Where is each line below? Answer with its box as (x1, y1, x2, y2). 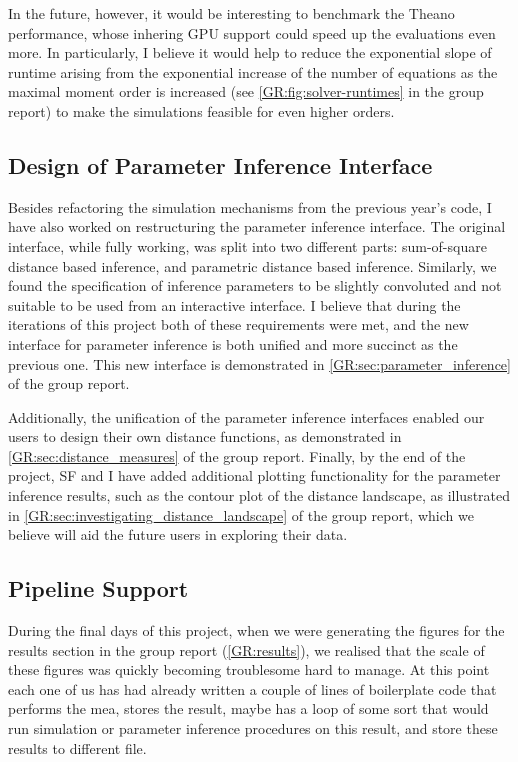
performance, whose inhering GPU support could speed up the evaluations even (8, 22, 496, 43)
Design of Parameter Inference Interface (8, 149, 433, 180)
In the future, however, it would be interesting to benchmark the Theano (8, 3, 455, 23)
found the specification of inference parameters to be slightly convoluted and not (8, 275, 502, 296)
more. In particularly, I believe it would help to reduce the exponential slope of (8, 42, 492, 63)
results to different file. (8, 737, 147, 758)
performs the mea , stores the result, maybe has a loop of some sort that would (8, 698, 489, 719)
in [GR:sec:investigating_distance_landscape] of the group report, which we (8, 504, 474, 525)
